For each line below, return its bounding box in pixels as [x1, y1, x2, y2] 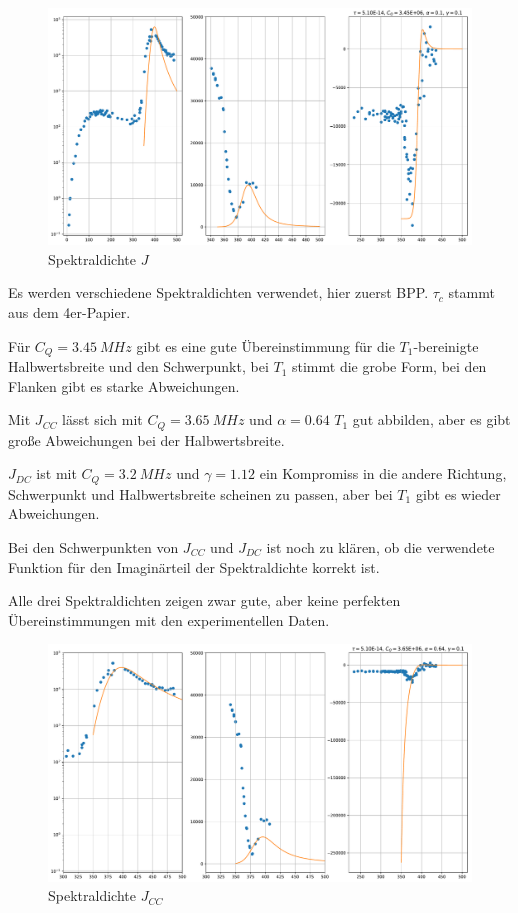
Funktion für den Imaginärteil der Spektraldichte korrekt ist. [8, 556, 380, 577]
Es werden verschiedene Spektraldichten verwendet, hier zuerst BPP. [8, 282, 429, 303]
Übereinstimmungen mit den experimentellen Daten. [8, 609, 330, 630]
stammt [448, 282, 495, 303]
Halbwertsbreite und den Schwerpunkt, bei [8, 356, 269, 377]
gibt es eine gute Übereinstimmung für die [136, 335, 395, 356]
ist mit [36, 463, 77, 484]
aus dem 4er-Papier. [8, 302, 131, 323]
